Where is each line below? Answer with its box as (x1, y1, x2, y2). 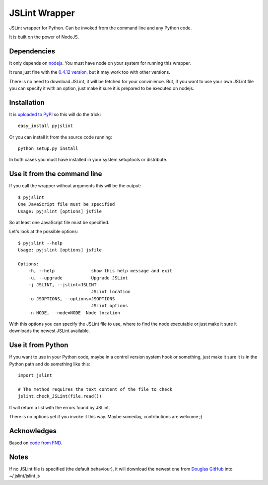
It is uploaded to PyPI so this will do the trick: (9, 111, 101, 117)
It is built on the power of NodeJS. (9, 34, 79, 40)
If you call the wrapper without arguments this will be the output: (9, 183, 141, 189)
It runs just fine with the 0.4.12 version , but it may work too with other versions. (9, 69, 171, 75)
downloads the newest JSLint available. (9, 328, 90, 334)
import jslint (18, 372, 52, 378)
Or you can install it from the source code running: (9, 134, 112, 140)
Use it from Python (9, 341, 68, 350)
